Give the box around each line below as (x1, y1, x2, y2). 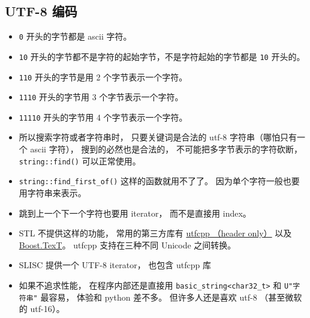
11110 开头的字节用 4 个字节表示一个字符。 (19, 110, 188, 123)
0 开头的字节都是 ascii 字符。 (19, 30, 132, 43)
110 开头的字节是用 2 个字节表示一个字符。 (19, 70, 188, 83)
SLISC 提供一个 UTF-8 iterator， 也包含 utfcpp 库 (19, 259, 211, 271)
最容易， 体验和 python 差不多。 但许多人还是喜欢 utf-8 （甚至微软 (40, 290, 302, 303)
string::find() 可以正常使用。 (19, 154, 141, 167)
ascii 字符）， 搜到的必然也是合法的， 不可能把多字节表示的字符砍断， (30, 143, 302, 155)
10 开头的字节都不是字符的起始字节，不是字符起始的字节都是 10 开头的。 (19, 50, 305, 62)
